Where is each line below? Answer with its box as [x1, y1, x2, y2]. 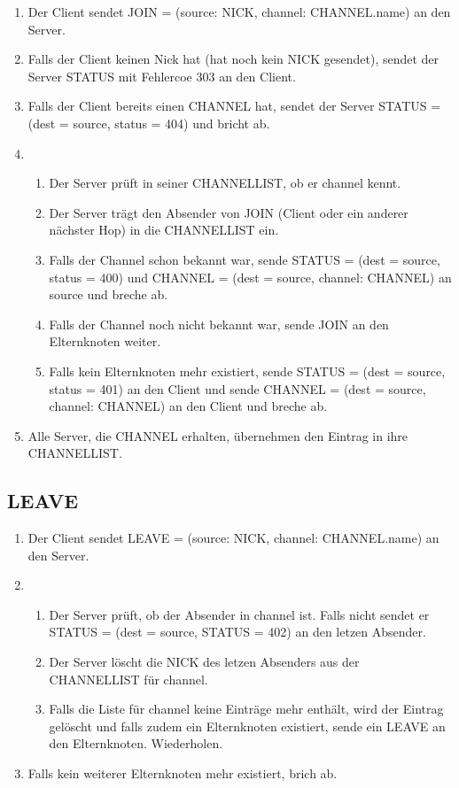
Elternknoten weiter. [49, 332, 161, 351]
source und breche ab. [49, 285, 168, 304]
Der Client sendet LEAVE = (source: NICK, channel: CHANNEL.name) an [27, 529, 440, 547]
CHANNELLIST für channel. [49, 669, 208, 688]
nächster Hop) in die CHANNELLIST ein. [49, 220, 279, 239]
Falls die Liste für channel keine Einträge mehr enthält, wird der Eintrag [49, 699, 444, 718]
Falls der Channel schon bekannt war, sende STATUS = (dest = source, [49, 250, 440, 268]
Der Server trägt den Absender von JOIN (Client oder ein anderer [49, 203, 408, 221]
